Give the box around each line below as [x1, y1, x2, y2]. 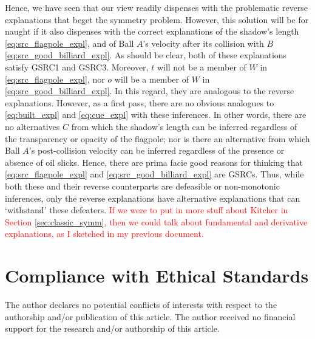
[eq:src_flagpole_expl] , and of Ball [5, 36, 134, 49]
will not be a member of [157, 60, 246, 73]
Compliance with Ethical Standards [5, 263, 309, 288]
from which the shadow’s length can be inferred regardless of [71, 120, 297, 132]
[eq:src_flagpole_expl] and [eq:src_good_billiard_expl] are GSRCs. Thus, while [5, 168, 304, 180]
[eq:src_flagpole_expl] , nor [5, 72, 105, 85]
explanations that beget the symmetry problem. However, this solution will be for [5, 13, 309, 26]
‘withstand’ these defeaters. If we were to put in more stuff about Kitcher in [5, 204, 288, 216]
